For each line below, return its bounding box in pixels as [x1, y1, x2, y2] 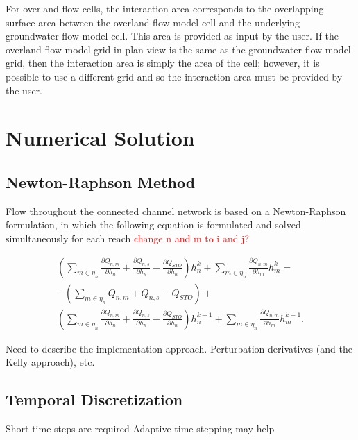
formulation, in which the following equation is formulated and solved [6, 217, 301, 232]
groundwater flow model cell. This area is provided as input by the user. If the [6, 28, 339, 43]
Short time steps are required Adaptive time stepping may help [6, 421, 275, 435]
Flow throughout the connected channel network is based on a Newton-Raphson [6, 203, 346, 218]
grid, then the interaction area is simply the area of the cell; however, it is [6, 56, 320, 70]
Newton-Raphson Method [6, 171, 196, 192]
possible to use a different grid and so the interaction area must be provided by [6, 69, 343, 83]
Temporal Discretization [6, 389, 183, 410]
